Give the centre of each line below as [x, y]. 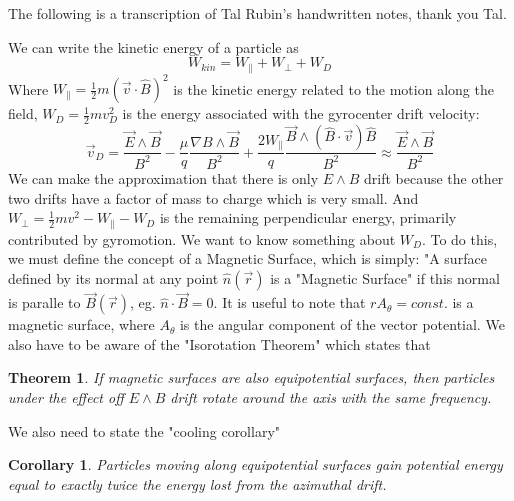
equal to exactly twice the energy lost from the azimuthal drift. [197, 483]
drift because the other [433, 178]
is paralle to [44, 302]
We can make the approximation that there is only [163, 178]
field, [23, 113]
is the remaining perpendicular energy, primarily [308, 217]
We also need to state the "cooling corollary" [144, 430]
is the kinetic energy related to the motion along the [333, 88]
